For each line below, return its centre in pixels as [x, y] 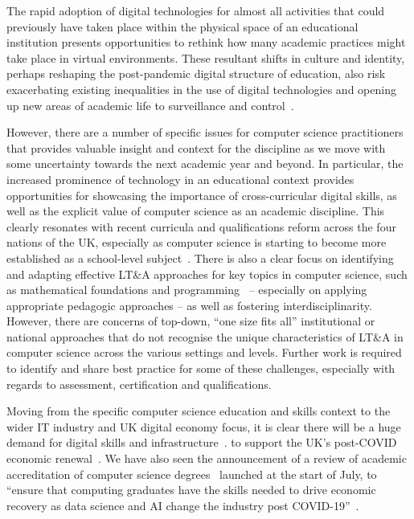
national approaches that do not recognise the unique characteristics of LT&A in [205, 336]
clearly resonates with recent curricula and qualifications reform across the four [201, 226]
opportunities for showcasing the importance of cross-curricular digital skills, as [202, 195]
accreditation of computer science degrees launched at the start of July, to [192, 474]
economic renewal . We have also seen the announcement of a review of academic [207, 458]
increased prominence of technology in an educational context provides [180, 179]
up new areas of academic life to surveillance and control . [150, 105]
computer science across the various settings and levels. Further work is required [204, 352]
